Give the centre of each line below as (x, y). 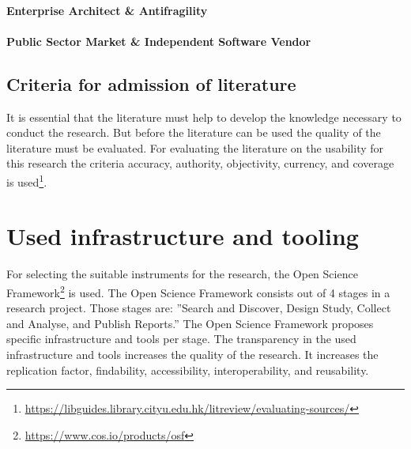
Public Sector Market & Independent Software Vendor (159, 41)
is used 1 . (27, 180)
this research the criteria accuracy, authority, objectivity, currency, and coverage (200, 163)
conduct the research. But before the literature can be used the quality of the (194, 132)
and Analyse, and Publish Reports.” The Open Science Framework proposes (190, 323)
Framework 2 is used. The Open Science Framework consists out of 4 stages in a (198, 291)
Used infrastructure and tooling (183, 236)
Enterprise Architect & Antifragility (107, 10)
